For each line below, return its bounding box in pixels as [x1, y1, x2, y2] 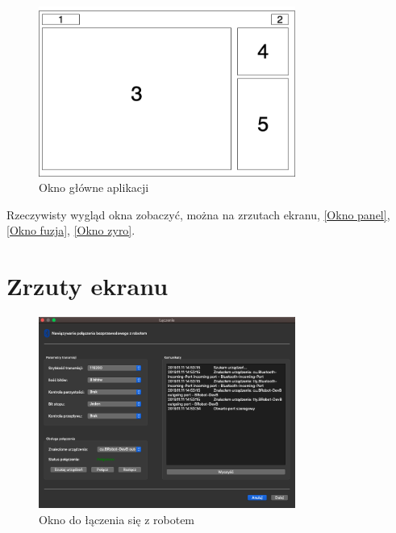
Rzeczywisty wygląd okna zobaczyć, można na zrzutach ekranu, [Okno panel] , [6, 206, 390, 223]
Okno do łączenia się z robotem [39, 510, 195, 527]
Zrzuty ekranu [6, 269, 169, 302]
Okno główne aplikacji [39, 179, 149, 196]
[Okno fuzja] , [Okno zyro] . [6, 222, 135, 239]
